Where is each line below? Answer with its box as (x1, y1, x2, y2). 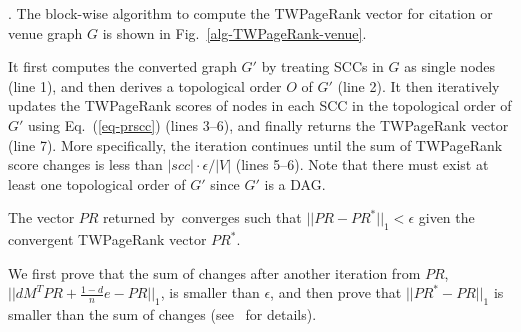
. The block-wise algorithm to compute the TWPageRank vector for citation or (8, 3, 493, 23)
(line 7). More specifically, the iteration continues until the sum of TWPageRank (8, 134, 503, 155)
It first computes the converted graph (8, 56, 237, 77)
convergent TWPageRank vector (8, 229, 207, 250)
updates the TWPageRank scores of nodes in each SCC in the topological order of (8, 95, 512, 116)
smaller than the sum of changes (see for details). (8, 304, 317, 325)
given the (418, 207, 475, 228)
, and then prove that (270, 282, 402, 303)
